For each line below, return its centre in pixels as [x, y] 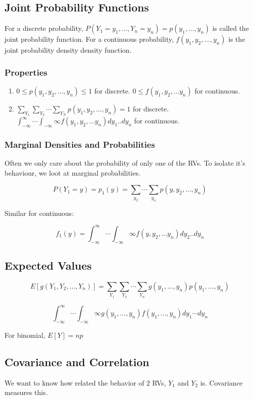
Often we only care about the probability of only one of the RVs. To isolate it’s [125, 163]
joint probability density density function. [68, 50]
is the [237, 39]
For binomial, [25, 335]
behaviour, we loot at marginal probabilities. [72, 172]
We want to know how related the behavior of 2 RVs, [85, 382]
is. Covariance [222, 382]
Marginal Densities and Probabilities [80, 144]
